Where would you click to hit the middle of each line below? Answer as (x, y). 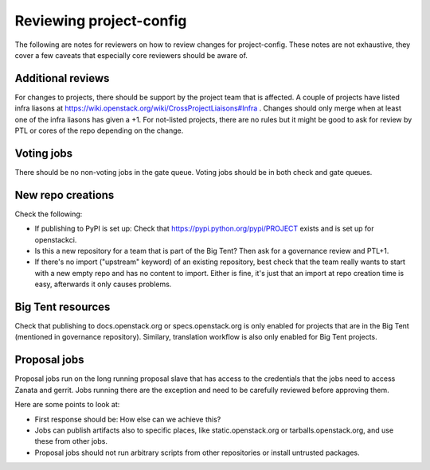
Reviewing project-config (101, 21)
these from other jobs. (71, 441)
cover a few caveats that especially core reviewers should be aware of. (131, 55)
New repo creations (64, 195)
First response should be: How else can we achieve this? (128, 419)
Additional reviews (62, 78)
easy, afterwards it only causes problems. (103, 284)
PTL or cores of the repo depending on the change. (99, 130)
